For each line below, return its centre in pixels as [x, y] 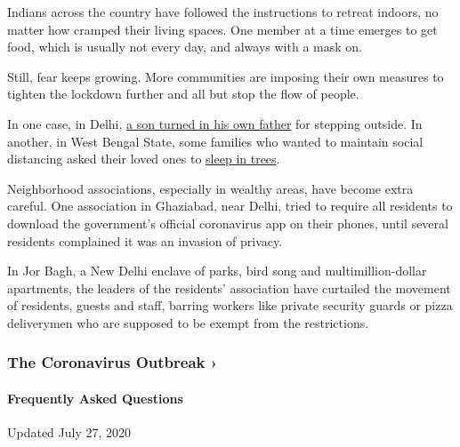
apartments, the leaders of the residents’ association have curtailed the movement [229, 287]
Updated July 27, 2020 [69, 432]
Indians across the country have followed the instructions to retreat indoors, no [223, 12]
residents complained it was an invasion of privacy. [145, 240]
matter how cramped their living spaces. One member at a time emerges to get [222, 29]
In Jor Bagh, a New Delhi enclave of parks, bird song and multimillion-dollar [217, 271]
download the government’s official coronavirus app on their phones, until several [228, 223]
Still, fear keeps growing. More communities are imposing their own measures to [226, 76]
